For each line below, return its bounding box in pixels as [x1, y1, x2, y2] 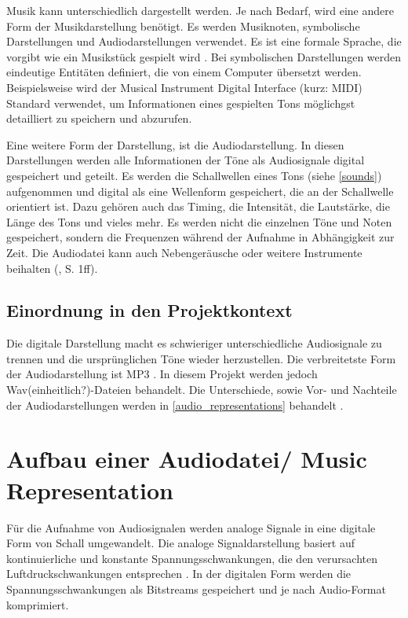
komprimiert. [6, 596, 69, 612]
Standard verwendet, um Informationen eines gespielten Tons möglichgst [6, 94, 355, 111]
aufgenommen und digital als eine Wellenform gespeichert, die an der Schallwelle [6, 182, 394, 199]
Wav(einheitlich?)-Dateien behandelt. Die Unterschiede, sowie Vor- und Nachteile [6, 381, 397, 398]
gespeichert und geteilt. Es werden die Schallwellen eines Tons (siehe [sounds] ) [6, 167, 382, 183]
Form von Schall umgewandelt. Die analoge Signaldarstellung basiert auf [6, 535, 355, 551]
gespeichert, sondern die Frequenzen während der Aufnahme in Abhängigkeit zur [6, 229, 395, 245]
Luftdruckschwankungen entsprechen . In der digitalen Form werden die [6, 565, 352, 582]
